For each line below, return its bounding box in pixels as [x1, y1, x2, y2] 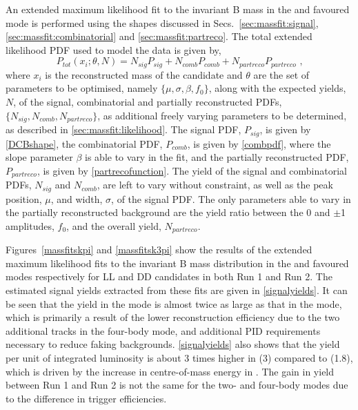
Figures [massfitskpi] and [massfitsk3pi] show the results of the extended [6, 242, 312, 257]
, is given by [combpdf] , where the [187, 136, 331, 150]
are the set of [253, 67, 310, 81]
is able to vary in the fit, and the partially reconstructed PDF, [85, 150, 349, 164]
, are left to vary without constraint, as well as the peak [97, 177, 333, 192]
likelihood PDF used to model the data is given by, [6, 42, 221, 57]
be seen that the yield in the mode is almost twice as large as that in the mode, [6, 296, 342, 311]
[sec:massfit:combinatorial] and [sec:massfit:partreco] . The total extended [6, 29, 312, 43]
